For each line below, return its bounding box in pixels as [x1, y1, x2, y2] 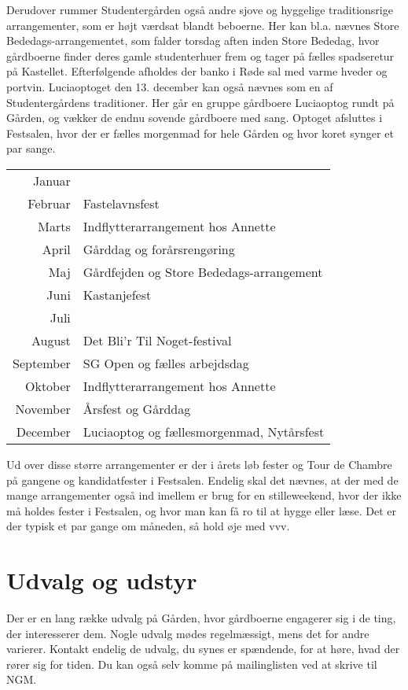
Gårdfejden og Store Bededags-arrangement [83, 262, 323, 281]
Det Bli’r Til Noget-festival [83, 330, 232, 349]
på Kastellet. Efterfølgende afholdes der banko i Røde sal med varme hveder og [6, 63, 388, 79]
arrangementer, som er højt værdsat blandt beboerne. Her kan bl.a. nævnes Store [6, 17, 399, 33]
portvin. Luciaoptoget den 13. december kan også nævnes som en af [6, 78, 333, 94]
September [13, 353, 71, 372]
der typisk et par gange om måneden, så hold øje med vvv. [6, 518, 290, 534]
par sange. [6, 140, 56, 157]
